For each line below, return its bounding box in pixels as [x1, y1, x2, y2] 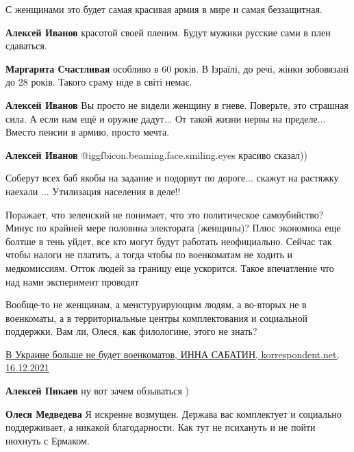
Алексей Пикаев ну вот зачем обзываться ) [5, 384, 190, 398]
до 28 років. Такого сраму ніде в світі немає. [5, 75, 192, 89]
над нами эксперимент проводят [5, 274, 139, 288]
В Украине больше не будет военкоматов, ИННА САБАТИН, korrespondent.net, [5, 347, 340, 361]
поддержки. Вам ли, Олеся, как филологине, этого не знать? [5, 324, 257, 338]
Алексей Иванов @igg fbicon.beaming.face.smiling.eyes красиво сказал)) [5, 147, 307, 162]
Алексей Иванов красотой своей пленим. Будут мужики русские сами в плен [5, 25, 331, 39]
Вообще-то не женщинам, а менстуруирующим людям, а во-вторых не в [5, 297, 307, 312]
